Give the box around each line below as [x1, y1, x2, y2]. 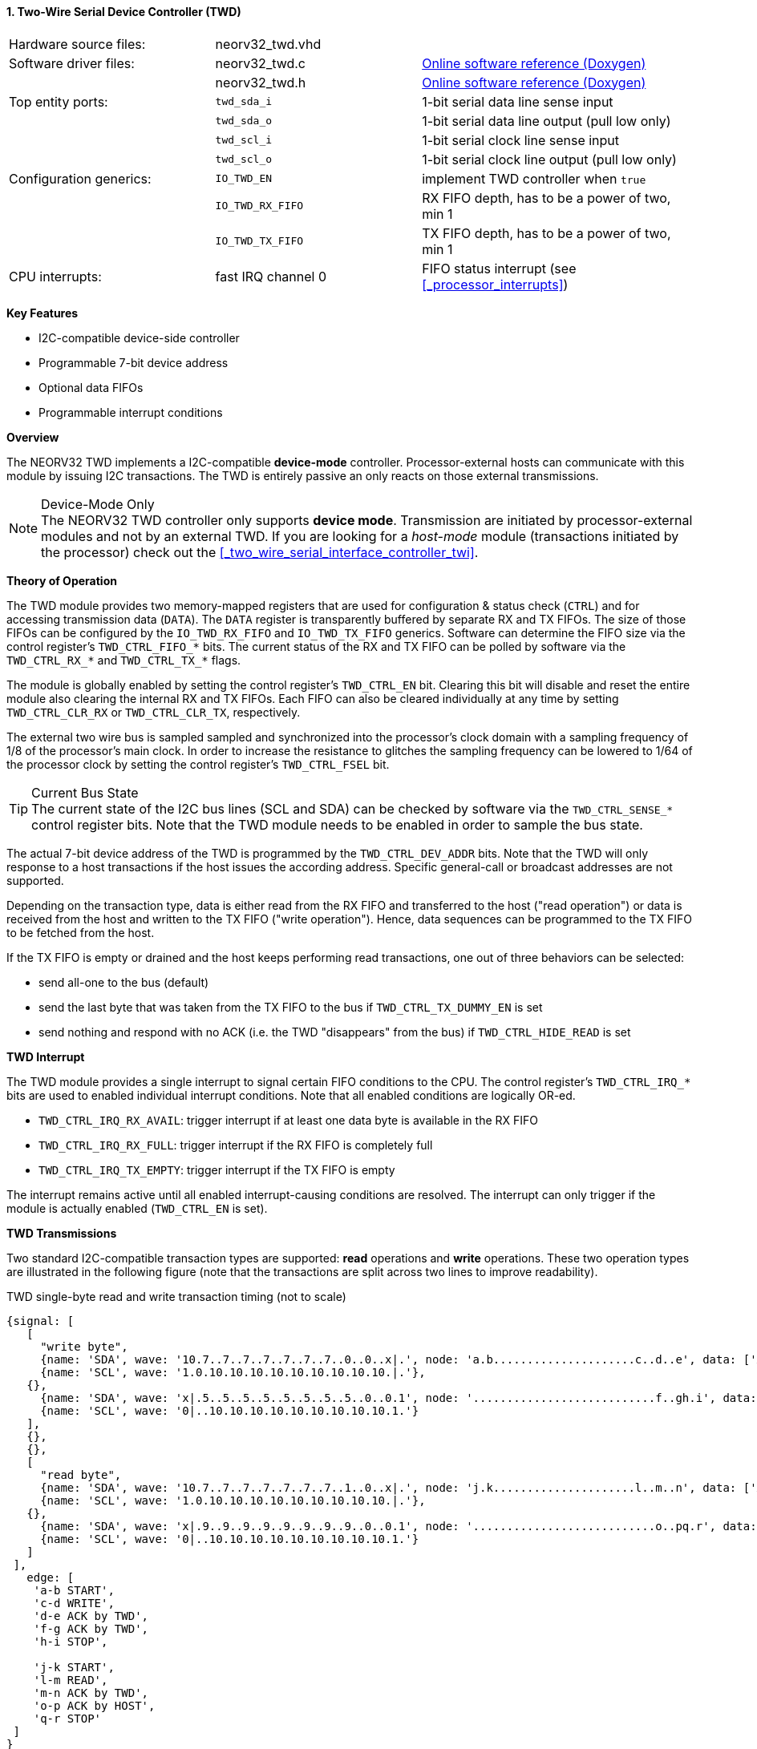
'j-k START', [33, 1660, 115, 1674]
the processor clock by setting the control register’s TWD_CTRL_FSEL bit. [6, 757, 390, 771]
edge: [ [26, 1570, 75, 1584]
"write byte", [40, 1339, 128, 1353]
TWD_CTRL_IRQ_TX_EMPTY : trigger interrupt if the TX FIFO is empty [38, 1162, 395, 1177]
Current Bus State [31, 784, 139, 801]
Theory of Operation [6, 573, 117, 588]
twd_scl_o [215, 153, 273, 166]
